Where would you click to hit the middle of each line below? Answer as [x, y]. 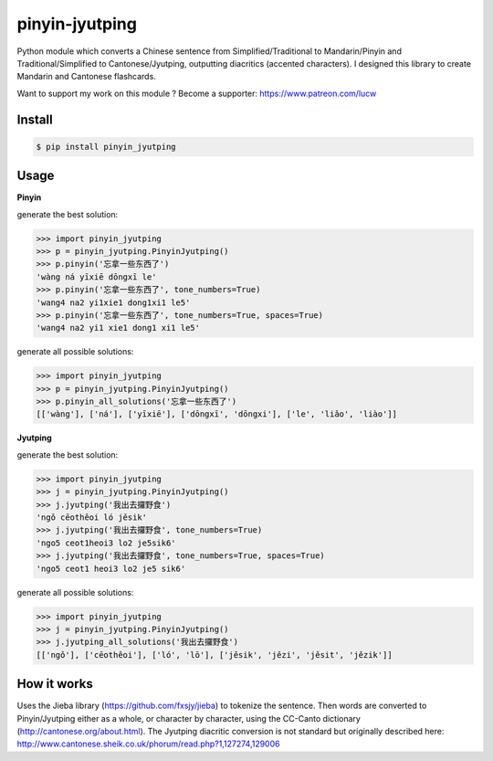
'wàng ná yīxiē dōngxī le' [96, 277]
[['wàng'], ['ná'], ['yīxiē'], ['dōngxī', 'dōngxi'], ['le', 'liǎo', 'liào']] [216, 414]
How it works [55, 684]
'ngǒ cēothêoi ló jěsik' [92, 518]
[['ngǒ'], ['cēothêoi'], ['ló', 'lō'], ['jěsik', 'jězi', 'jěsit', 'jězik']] [214, 655]
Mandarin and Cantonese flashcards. [87, 77]
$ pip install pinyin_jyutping [106, 147]
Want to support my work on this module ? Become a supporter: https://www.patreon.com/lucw [197, 93]
